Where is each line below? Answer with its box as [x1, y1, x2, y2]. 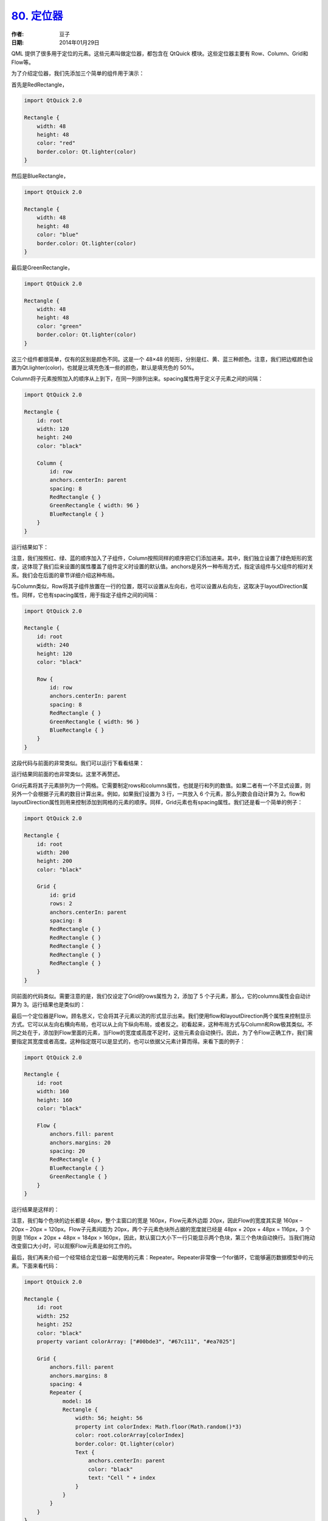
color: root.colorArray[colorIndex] [75, 1432, 185, 1439]
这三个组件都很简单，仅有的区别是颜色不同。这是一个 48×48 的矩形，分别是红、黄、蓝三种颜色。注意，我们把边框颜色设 [11, 355, 313, 363]
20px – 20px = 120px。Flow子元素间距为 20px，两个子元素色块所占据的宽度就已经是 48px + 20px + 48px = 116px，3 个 [11, 1225, 311, 1233]
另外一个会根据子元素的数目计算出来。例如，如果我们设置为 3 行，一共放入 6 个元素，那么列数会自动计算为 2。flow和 [11, 790, 306, 797]
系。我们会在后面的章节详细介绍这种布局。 [11, 571, 118, 579]
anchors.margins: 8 [49, 1372, 108, 1379]
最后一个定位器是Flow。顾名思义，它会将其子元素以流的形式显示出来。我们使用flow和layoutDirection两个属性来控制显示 [11, 1012, 311, 1019]
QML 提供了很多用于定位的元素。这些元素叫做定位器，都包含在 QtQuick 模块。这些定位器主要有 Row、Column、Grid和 [11, 50, 309, 57]
